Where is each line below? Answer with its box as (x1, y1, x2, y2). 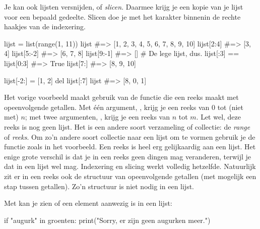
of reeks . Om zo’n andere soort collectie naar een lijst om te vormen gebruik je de (4, 131, 255, 142)
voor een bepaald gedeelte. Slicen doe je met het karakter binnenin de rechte (4, 11, 241, 22)
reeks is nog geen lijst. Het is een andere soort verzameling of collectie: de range (4, 121, 250, 132)
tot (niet (217, 101, 243, 112)
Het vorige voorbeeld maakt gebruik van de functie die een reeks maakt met (4, 92, 239, 102)
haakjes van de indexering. (4, 21, 86, 32)
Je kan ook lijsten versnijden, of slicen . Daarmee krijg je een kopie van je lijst (4, 2, 243, 12)
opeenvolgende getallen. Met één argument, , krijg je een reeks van (4, 101, 210, 112)
